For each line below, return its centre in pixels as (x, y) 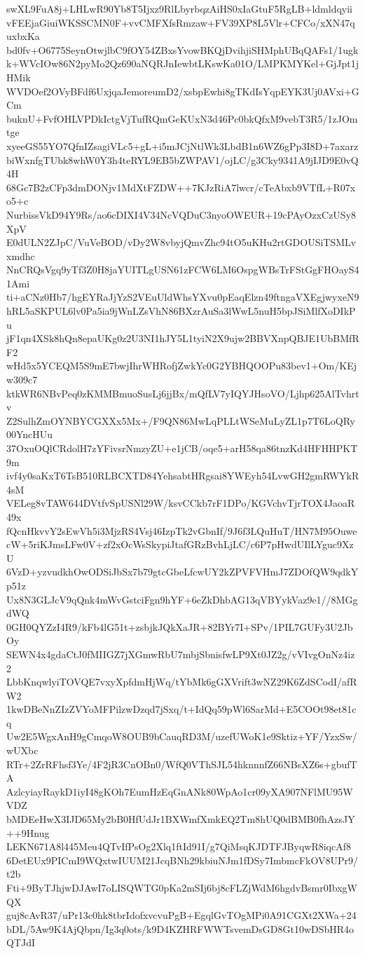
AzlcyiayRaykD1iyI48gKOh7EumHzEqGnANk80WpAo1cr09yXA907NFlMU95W (180, 791)
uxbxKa (23, 36)
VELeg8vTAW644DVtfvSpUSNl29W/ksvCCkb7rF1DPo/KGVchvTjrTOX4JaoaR (181, 503)
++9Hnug (28, 832)
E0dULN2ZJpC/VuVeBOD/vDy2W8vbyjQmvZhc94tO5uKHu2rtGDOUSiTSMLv (181, 242)
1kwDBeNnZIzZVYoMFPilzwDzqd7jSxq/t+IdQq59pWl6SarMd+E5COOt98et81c (181, 709)
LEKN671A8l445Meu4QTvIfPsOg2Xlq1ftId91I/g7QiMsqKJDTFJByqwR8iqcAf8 (179, 846)
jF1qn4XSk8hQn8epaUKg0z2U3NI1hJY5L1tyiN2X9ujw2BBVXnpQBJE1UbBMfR (183, 338)
